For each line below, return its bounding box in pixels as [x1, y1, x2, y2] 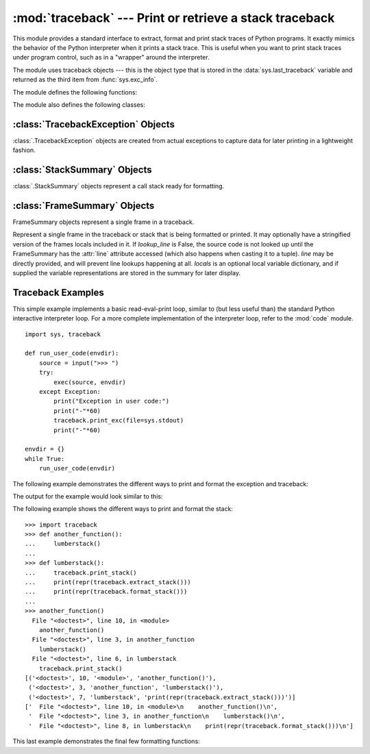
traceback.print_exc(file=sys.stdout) [53, 416, 184, 425]
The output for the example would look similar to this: [12, 492, 163, 500]
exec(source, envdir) [53, 378, 127, 386]
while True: [25, 455, 65, 462]
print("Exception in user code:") [53, 397, 170, 405]
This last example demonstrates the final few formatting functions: [12, 737, 200, 746]
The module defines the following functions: [12, 88, 137, 96]
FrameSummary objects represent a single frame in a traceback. [12, 218, 195, 226]
